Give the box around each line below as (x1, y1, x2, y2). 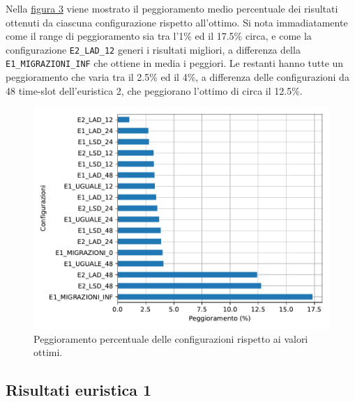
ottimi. (33, 345, 63, 360)
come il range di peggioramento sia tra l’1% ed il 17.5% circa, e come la (6, 29, 312, 43)
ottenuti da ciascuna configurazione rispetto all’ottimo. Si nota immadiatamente (6, 15, 348, 29)
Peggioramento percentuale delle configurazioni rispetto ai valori (33, 331, 308, 346)
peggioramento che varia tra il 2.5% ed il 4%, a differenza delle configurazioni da (6, 70, 349, 84)
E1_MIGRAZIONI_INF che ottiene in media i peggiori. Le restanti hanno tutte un (6, 56, 344, 70)
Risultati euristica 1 (6, 379, 152, 401)
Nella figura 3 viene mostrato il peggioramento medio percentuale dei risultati (6, 1, 338, 15)
